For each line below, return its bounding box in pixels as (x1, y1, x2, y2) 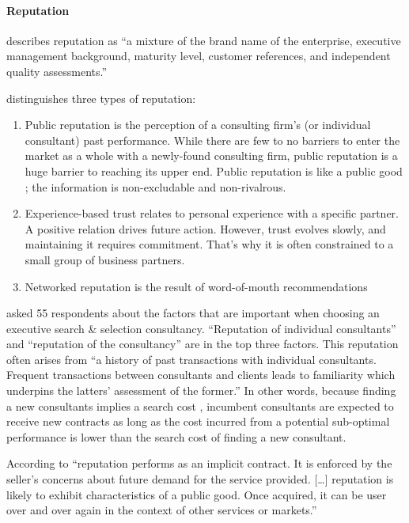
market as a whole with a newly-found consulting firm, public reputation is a (25, 147, 398, 164)
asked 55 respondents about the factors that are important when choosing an (6, 305, 380, 321)
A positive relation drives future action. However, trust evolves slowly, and (25, 220, 386, 237)
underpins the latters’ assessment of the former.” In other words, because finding (6, 382, 396, 399)
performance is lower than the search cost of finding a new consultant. (6, 428, 347, 445)
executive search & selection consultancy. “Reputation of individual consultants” (6, 320, 396, 336)
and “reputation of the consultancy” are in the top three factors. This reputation (6, 335, 399, 352)
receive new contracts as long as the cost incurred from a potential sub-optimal (6, 413, 390, 430)
